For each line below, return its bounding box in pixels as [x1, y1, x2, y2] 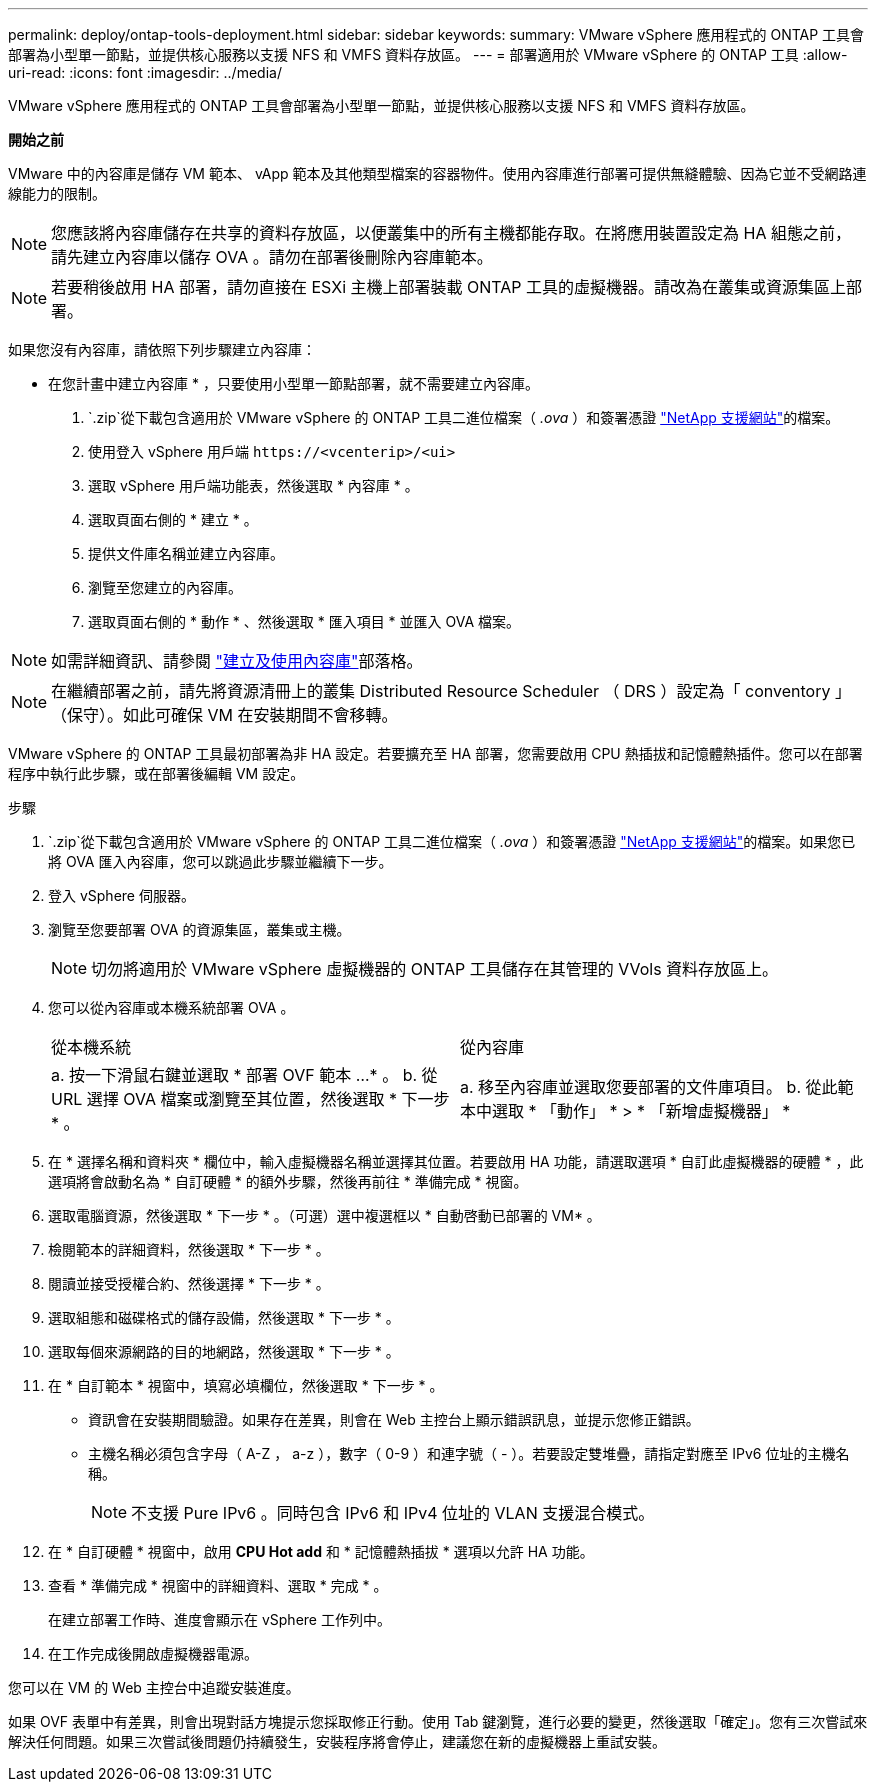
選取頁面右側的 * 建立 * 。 [88, 511, 258, 528]
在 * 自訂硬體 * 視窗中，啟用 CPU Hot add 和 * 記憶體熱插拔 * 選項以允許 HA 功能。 [48, 1543, 594, 1560]
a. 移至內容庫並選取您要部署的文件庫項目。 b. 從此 [460, 1077, 838, 1097]
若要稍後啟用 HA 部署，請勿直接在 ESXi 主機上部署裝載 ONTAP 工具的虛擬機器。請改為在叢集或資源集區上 [51, 277, 847, 297]
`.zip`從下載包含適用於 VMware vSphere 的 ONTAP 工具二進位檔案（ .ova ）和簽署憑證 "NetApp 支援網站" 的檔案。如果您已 [48, 833, 856, 850]
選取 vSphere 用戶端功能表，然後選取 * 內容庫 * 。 [88, 477, 419, 494]
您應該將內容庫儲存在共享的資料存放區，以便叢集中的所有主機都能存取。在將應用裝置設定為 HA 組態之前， [51, 223, 851, 243]
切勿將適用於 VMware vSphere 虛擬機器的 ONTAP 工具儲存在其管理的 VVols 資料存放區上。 [91, 959, 779, 979]
